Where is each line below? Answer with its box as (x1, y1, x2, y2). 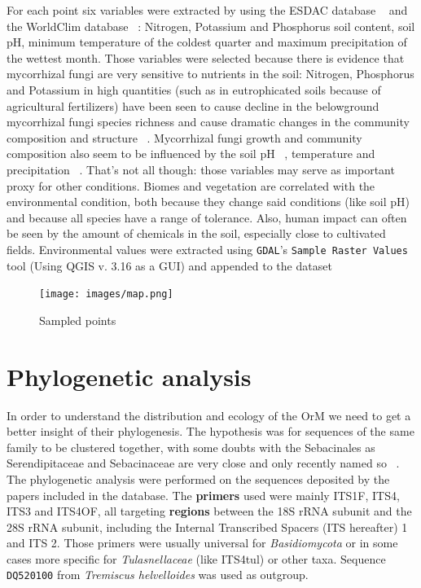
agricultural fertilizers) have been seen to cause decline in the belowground (7, 97, 379, 114)
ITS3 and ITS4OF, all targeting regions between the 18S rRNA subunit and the (7, 502, 412, 520)
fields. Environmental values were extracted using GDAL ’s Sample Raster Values (7, 240, 408, 257)
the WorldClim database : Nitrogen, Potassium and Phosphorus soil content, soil (7, 17, 415, 34)
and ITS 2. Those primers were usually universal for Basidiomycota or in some (7, 534, 398, 551)
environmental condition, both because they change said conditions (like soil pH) (7, 193, 410, 210)
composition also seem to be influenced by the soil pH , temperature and (7, 145, 375, 162)
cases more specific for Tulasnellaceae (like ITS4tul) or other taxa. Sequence (7, 550, 386, 567)
